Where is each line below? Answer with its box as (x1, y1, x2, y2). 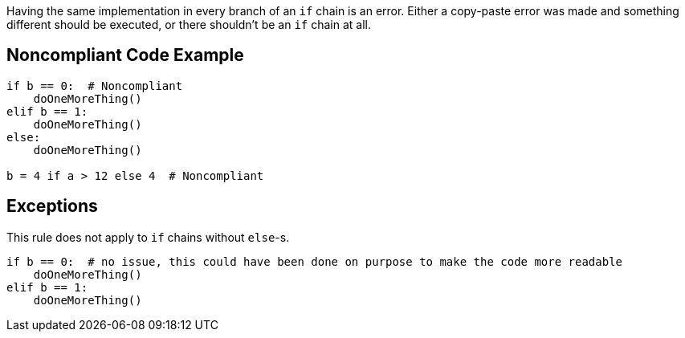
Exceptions (6, 196, 98, 217)
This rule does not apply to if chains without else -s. (6, 230, 290, 244)
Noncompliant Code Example (6, 45, 244, 66)
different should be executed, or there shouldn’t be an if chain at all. (6, 18, 371, 31)
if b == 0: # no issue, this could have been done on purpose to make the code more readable (6, 255, 623, 268)
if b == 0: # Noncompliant (6, 79, 183, 92)
